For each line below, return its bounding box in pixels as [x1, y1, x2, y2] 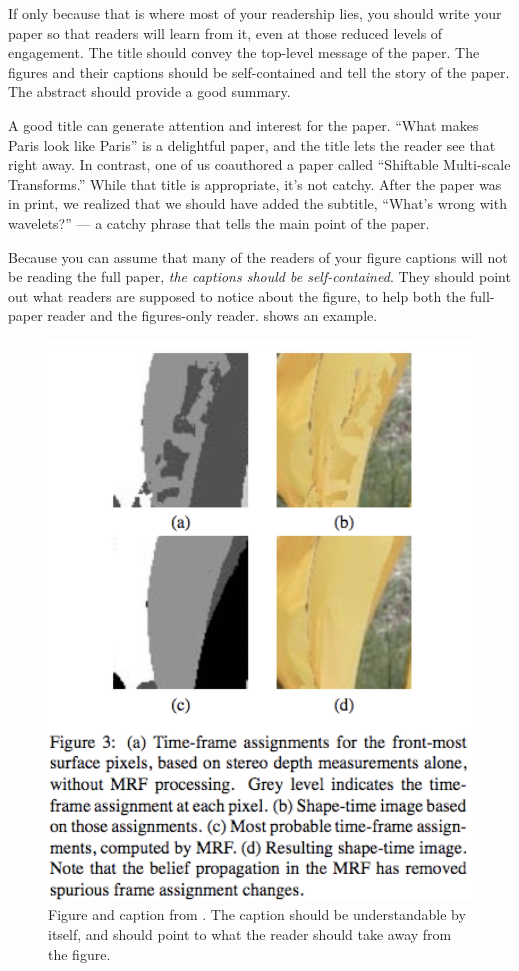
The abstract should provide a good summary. [8, 81, 291, 102]
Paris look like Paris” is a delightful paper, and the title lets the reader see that [8, 134, 496, 155]
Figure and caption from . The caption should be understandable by [48, 904, 466, 925]
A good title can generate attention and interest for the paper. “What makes [8, 114, 479, 135]
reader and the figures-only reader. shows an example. [47, 305, 378, 326]
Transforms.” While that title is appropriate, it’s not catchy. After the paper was [8, 173, 502, 194]
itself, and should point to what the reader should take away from [48, 924, 452, 945]
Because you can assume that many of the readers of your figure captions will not [8, 246, 508, 267]
